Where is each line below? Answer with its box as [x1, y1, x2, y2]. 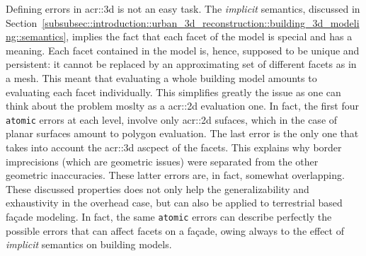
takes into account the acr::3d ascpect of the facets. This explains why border [6, 140, 342, 154]
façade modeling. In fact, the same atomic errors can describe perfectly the [6, 209, 332, 223]
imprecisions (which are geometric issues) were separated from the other [6, 153, 319, 168]
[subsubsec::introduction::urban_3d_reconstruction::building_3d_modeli [42, 15, 360, 30]
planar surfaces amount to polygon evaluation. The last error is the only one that [6, 126, 359, 141]
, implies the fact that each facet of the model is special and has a [66, 29, 353, 44]
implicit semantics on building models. [6, 237, 172, 252]
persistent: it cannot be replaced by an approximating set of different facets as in [6, 57, 357, 71]
